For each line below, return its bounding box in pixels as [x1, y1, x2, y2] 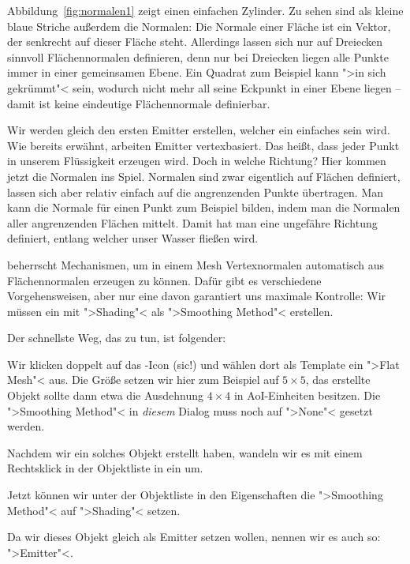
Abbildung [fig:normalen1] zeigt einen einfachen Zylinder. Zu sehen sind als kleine [7, 2, 404, 18]
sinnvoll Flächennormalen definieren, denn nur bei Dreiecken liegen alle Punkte [7, 48, 389, 65]
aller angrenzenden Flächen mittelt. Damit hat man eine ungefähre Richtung [7, 214, 378, 231]
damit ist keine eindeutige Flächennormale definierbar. [7, 95, 270, 111]
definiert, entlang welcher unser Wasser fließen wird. [7, 230, 259, 246]
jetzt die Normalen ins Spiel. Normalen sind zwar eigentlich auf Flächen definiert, [7, 167, 401, 184]
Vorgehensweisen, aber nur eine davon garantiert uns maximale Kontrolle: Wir [7, 288, 386, 304]
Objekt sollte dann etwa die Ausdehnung [7, 387, 204, 404]
